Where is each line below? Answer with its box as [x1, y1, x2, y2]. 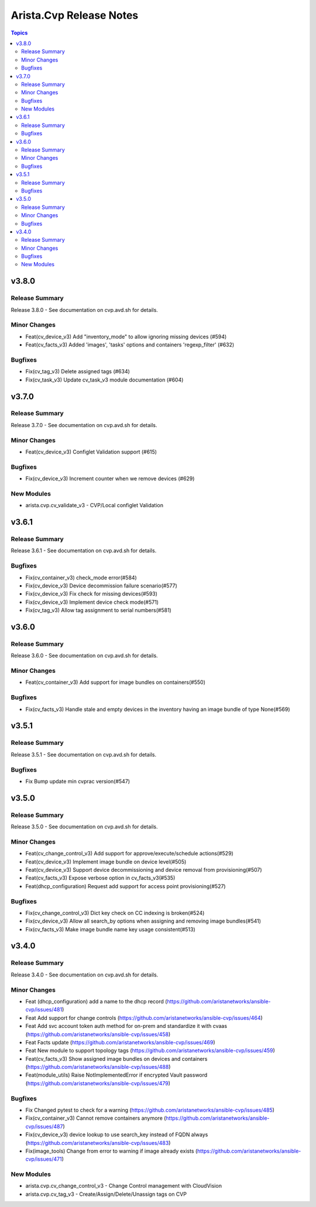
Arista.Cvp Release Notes [11, 9, 139, 22]
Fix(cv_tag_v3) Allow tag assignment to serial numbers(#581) [25, 607, 172, 614]
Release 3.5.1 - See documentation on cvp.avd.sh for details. [11, 751, 157, 758]
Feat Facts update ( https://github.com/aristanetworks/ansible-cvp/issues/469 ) [25, 1038, 216, 1046]
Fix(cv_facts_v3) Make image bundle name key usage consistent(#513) [25, 926, 195, 933]
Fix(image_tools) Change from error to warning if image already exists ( [25, 1147, 198, 1154]
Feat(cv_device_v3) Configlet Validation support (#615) [25, 448, 157, 455]
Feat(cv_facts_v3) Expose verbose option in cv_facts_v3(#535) [25, 875, 176, 882]
